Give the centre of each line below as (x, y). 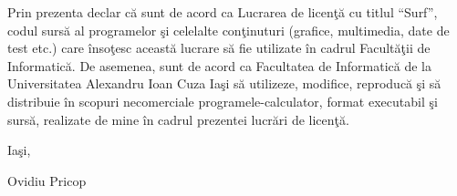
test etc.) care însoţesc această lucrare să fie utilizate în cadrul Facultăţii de (219, 48)
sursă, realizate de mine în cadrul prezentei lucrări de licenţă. (178, 119)
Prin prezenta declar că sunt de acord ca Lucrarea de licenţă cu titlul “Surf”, (223, 12)
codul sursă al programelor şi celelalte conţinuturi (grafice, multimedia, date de (228, 30)
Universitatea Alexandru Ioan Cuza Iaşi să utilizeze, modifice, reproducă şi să (224, 83)
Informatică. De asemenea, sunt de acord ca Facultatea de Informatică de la (219, 65)
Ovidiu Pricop (47, 180)
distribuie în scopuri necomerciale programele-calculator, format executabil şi (223, 101)
